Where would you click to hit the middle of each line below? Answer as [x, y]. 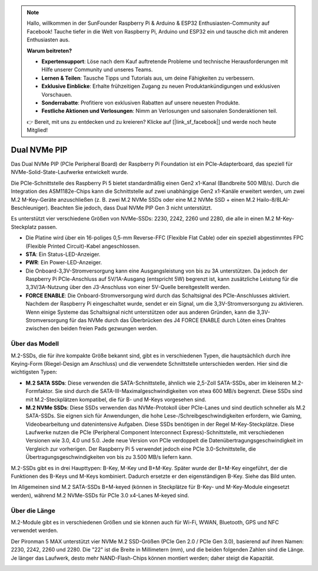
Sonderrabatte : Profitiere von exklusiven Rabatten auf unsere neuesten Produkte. [141, 103]
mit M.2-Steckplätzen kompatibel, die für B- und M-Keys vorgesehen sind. [116, 399]
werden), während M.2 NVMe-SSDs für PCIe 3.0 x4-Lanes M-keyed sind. [100, 495]
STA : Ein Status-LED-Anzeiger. [63, 254]
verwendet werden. [34, 530]
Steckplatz [24, 227]
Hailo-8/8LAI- [273, 199]
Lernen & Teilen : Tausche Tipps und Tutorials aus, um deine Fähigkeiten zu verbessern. [148, 78]
